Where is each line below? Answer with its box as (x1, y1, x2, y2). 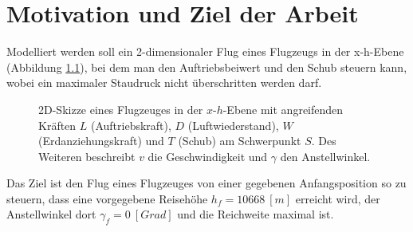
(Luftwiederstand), (187, 116, 279, 133)
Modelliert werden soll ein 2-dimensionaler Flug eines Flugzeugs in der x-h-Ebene (6, 43, 404, 60)
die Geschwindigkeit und (147, 147, 268, 164)
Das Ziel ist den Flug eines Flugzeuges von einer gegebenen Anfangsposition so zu (6, 175, 407, 191)
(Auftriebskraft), (90, 116, 171, 133)
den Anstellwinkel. (280, 147, 371, 164)
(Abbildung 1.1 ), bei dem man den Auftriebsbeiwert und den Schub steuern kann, (6, 58, 407, 75)
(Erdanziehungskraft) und (38, 132, 164, 149)
